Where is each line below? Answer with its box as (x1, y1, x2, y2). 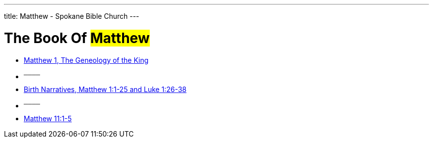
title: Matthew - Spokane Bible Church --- (4, 12, 139, 20)
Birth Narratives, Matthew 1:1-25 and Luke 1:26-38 (24, 85, 187, 94)
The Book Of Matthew (4, 29, 150, 47)
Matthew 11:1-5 (24, 114, 72, 123)
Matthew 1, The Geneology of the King (24, 55, 149, 64)
